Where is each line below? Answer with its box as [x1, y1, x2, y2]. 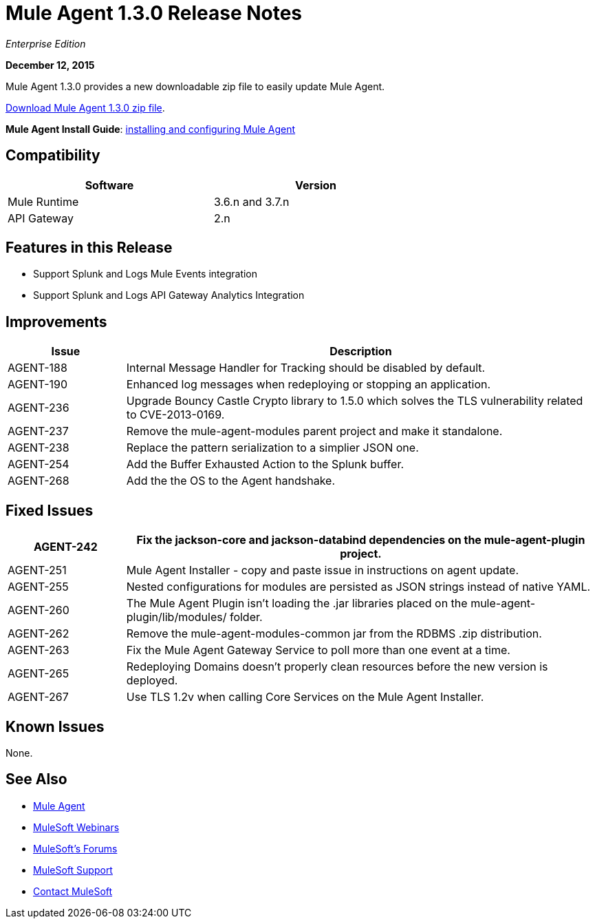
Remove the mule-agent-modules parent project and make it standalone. [126, 424, 503, 439]
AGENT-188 [8, 361, 67, 375]
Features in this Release [6, 239, 173, 257]
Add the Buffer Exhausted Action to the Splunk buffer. [126, 457, 404, 472]
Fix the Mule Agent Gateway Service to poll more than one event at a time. [126, 643, 510, 658]
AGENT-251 [8, 563, 67, 578]
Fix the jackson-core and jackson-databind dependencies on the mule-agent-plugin [136, 533, 585, 547]
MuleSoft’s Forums [33, 842, 118, 854]
